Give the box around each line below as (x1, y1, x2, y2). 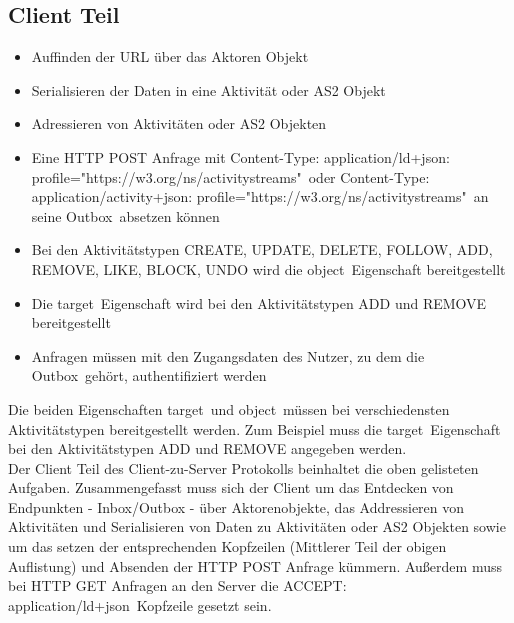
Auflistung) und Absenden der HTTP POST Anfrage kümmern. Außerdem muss (8, 555, 502, 576)
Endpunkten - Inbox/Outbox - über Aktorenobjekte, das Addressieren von (8, 496, 465, 517)
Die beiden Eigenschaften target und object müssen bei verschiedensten (8, 398, 450, 419)
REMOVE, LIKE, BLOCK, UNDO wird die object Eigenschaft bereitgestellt (31, 258, 506, 279)
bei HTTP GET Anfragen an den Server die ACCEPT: (8, 575, 347, 596)
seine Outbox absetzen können (31, 205, 220, 226)
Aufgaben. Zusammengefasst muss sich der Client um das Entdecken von (8, 477, 454, 498)
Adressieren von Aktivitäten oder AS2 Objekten (31, 113, 327, 134)
